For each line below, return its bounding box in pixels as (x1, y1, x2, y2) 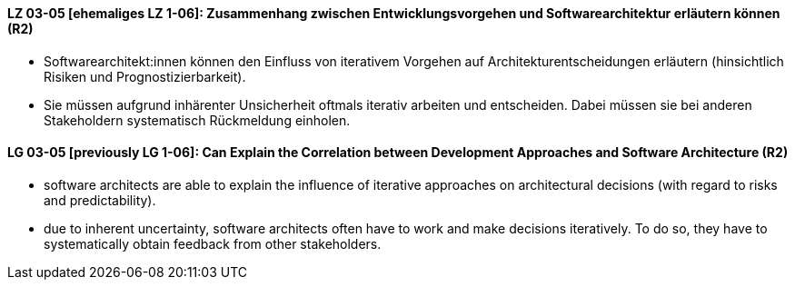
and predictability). (44, 192, 156, 208)
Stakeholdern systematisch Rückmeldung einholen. (44, 112, 351, 128)
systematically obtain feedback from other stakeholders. (44, 235, 382, 252)
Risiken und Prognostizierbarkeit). (44, 68, 246, 84)
